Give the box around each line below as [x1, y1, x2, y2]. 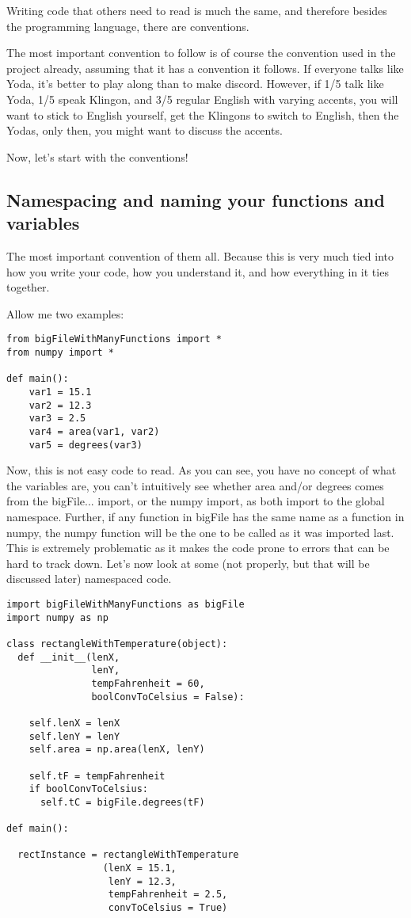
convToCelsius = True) [108, 902, 228, 914]
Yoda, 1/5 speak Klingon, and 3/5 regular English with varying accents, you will [6, 90, 398, 107]
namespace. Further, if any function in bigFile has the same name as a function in [6, 509, 405, 524]
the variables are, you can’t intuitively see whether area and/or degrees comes [6, 477, 384, 493]
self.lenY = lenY [29, 730, 120, 742]
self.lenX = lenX [29, 717, 120, 729]
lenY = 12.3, [108, 875, 177, 887]
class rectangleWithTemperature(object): [6, 638, 228, 649]
